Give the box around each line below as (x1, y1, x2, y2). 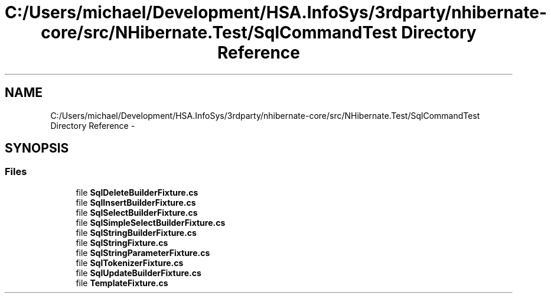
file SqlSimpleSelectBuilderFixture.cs (76, 217, 226, 228)
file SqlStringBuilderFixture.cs (76, 227, 197, 238)
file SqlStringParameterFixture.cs (76, 247, 210, 258)
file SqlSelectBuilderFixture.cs (76, 207, 198, 218)
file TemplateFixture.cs (76, 277, 168, 288)
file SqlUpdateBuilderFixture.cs (76, 267, 201, 278)
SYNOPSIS (5, 141, 69, 156)
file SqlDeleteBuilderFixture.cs (76, 187, 198, 197)
